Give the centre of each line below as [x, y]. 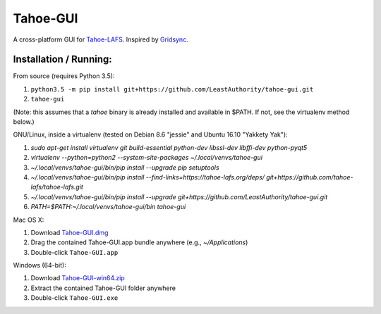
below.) [24, 122]
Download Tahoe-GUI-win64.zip [78, 278]
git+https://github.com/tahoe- [309, 177]
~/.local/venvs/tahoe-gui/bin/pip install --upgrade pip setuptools [125, 167]
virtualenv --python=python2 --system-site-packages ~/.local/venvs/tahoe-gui [146, 158]
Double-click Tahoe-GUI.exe [74, 298]
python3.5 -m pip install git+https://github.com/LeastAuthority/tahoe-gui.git [172, 89]
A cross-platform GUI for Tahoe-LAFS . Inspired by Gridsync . [101, 39]
